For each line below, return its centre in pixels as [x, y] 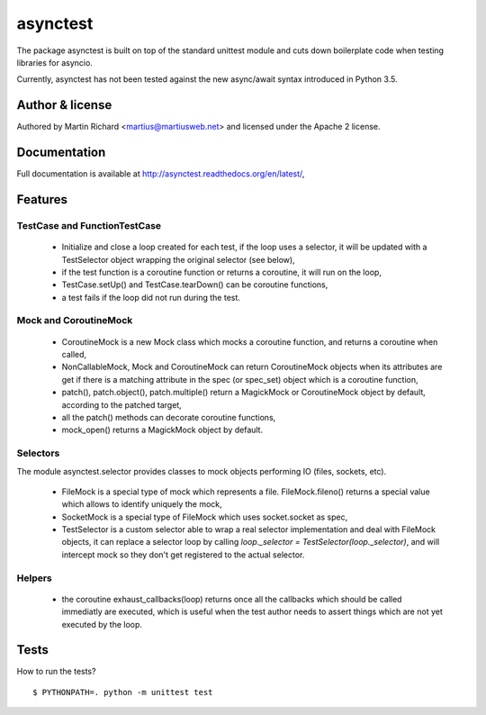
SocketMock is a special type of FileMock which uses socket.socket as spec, [205, 517]
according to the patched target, [121, 404]
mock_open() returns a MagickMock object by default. [162, 430]
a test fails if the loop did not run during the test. [151, 297]
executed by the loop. [102, 624]
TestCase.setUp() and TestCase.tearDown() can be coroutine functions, [195, 285]
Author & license [64, 105]
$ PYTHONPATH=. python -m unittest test [123, 692]
